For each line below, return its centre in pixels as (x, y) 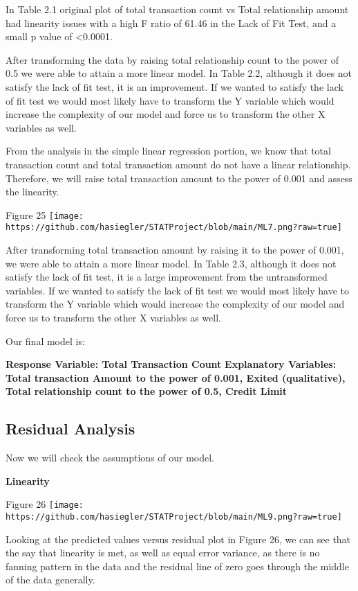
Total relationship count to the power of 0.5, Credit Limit (147, 391)
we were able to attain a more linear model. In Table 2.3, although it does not (171, 263)
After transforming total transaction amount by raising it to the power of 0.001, (175, 250)
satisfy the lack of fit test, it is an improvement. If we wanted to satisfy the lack (175, 86)
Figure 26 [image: (45, 504)
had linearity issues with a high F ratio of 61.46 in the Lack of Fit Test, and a (171, 23)
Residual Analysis (70, 429)
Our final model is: (45, 341)
